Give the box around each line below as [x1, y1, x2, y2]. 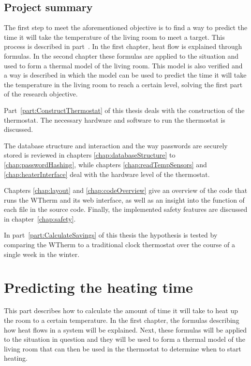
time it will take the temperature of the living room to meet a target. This [4, 32, 225, 42]
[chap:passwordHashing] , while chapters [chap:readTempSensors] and [4, 159, 207, 169]
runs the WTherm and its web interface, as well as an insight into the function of [4, 194, 245, 205]
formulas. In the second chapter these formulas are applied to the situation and [4, 50, 239, 61]
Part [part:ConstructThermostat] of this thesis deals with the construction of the [4, 105, 245, 115]
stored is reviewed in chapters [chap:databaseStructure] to [4, 150, 176, 160]
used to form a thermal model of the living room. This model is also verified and [4, 60, 243, 70]
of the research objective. [4, 89, 78, 99]
